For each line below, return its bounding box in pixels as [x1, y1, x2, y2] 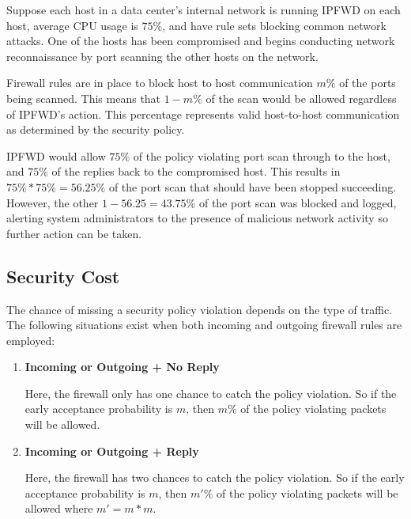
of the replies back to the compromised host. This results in [51, 163, 341, 180]
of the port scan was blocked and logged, [198, 194, 397, 210]
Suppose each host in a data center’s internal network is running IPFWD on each [6, 2, 401, 17]
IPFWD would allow [6, 147, 106, 164]
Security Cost [6, 263, 120, 288]
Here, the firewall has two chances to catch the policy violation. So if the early [25, 469, 405, 486]
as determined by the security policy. [6, 121, 185, 138]
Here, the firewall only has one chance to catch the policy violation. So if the [25, 385, 397, 401]
